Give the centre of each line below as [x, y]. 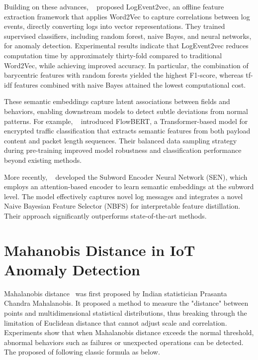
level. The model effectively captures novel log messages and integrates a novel [124, 196]
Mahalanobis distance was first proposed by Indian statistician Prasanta [116, 293]
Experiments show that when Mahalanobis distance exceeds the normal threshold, [129, 332]
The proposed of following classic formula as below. [82, 352]
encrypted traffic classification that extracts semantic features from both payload [127, 131]
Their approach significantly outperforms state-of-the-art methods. [105, 215]
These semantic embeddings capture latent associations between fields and [117, 101]
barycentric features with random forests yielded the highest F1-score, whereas [124, 75]
